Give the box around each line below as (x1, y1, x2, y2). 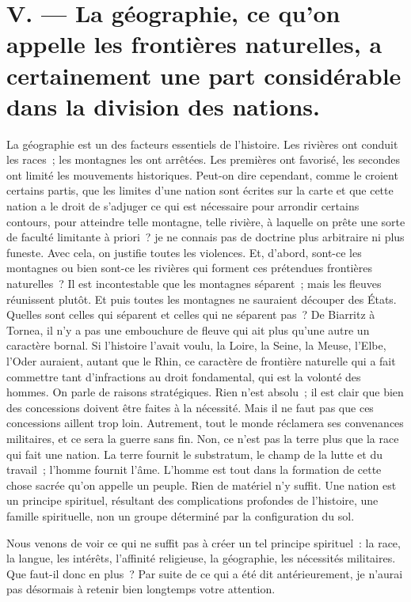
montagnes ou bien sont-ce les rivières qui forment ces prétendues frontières (6, 259, 372, 276)
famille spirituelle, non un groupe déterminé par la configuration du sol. (6, 507, 355, 524)
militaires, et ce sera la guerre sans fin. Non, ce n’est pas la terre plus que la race (6, 430, 399, 446)
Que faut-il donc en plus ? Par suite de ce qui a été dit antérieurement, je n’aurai (6, 565, 403, 581)
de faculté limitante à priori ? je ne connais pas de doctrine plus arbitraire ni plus (6, 229, 405, 245)
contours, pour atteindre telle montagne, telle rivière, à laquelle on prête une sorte (6, 213, 405, 229)
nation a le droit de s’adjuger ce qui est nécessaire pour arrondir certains (6, 198, 360, 214)
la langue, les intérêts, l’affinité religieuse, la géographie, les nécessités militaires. (6, 550, 396, 566)
